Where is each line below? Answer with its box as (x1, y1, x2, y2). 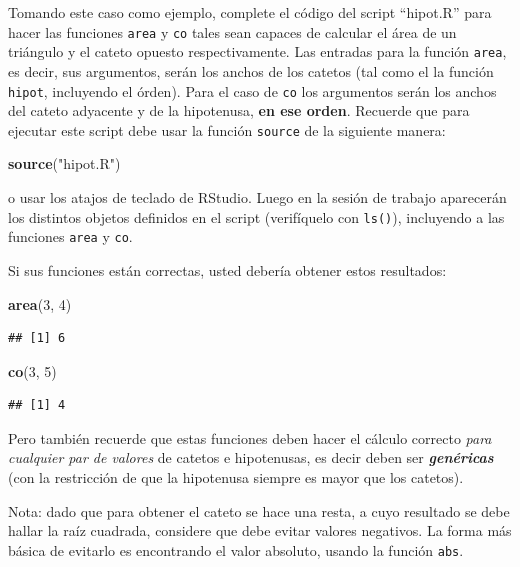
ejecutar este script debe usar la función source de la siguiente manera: (8, 119, 446, 140)
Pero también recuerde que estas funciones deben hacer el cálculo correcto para (8, 427, 492, 448)
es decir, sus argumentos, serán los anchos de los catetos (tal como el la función (8, 60, 494, 81)
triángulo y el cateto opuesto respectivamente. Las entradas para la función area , (8, 41, 507, 62)
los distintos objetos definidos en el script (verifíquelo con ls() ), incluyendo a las (8, 206, 505, 227)
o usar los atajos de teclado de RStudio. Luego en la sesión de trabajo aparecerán (8, 187, 507, 207)
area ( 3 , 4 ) (8, 293, 72, 314)
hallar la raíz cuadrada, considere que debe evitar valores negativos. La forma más (8, 520, 512, 541)
